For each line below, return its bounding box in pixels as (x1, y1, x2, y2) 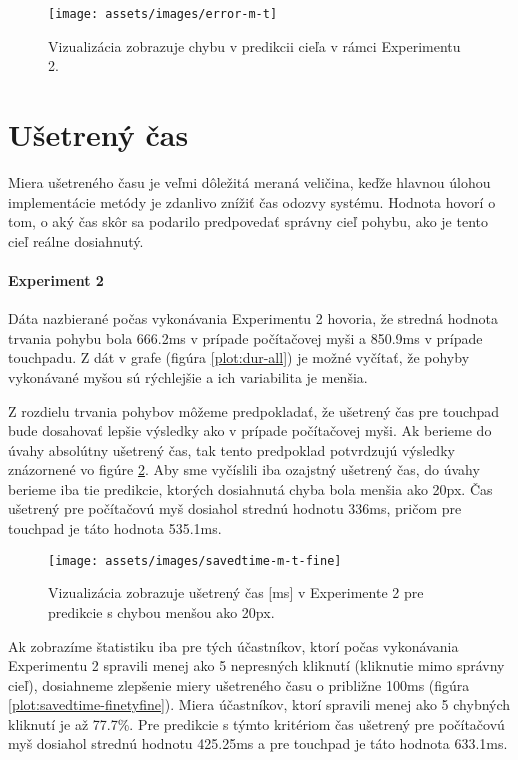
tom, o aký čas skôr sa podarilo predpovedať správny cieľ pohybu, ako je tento (8, 211, 488, 232)
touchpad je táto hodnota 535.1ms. (8, 518, 222, 539)
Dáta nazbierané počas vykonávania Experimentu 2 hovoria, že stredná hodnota (8, 308, 498, 329)
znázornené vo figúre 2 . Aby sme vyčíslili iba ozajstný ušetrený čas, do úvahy (8, 459, 480, 480)
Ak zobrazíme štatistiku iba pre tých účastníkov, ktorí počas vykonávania (8, 635, 459, 656)
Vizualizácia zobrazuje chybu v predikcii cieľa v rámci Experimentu (48, 35, 461, 56)
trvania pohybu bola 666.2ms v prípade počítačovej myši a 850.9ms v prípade (8, 327, 483, 348)
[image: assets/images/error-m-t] (48, 7, 278, 21)
